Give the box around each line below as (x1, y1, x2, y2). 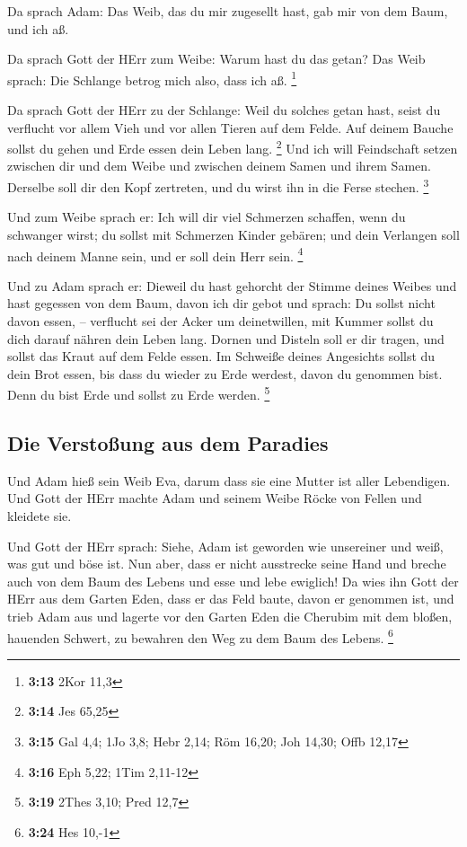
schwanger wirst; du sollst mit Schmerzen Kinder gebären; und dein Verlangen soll (7, 225, 460, 243)
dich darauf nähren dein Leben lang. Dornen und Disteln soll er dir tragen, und (7, 329, 445, 348)
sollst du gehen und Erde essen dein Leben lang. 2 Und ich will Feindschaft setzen (7, 137, 458, 157)
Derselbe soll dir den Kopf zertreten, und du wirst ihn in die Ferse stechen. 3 (7, 175, 429, 196)
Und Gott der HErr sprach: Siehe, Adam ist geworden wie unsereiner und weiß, (7, 536, 444, 555)
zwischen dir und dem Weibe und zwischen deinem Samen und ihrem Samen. (7, 156, 431, 175)
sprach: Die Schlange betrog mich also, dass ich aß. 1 (7, 67, 297, 89)
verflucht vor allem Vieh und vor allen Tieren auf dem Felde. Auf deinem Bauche (7, 118, 454, 137)
